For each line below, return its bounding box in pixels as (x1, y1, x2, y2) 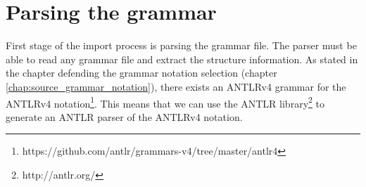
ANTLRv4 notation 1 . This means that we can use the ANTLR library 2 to (6, 93, 324, 110)
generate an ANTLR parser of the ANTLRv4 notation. (6, 109, 243, 124)
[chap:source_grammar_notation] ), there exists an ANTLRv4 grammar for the (6, 79, 346, 93)
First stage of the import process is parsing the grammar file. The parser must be (6, 38, 357, 53)
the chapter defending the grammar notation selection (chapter (6, 65, 277, 80)
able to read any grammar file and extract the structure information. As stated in (6, 51, 358, 66)
